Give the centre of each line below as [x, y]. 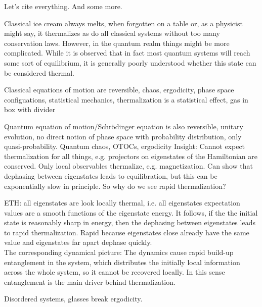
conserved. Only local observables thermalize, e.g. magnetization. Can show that [128, 166]
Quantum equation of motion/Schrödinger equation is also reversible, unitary [124, 126]
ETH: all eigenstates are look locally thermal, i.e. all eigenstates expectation [122, 203]
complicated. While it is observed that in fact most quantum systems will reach [127, 53]
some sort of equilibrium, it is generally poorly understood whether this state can [130, 62]
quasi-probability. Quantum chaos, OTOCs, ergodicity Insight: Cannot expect [125, 146]
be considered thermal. [39, 72]
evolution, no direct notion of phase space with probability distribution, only [123, 136]
